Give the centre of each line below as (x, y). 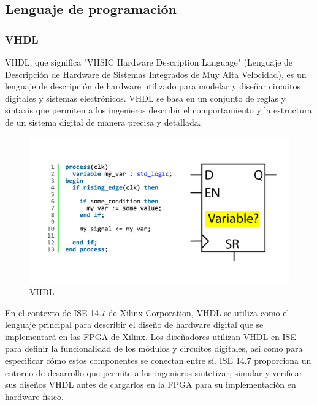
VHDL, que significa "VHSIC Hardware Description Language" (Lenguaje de (149, 62)
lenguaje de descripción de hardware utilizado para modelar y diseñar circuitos (153, 86)
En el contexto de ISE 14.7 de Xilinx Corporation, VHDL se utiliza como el (147, 312)
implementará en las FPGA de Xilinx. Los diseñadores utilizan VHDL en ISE (151, 336)
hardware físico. (34, 396)
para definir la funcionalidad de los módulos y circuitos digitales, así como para (154, 348)
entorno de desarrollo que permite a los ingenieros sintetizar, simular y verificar (154, 372)
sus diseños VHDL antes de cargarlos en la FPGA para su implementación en (151, 384)
